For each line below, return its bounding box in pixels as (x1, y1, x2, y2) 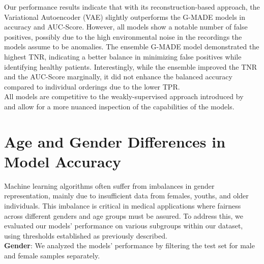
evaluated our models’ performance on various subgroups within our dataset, (4, 220, 243, 231)
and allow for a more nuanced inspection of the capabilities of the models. (4, 101, 234, 111)
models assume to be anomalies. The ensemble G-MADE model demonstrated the (4, 41, 259, 52)
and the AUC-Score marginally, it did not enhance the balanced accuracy (4, 71, 232, 82)
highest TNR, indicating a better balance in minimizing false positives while (4, 51, 242, 62)
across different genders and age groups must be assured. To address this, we (4, 210, 243, 221)
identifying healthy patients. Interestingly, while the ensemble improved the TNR (4, 61, 257, 72)
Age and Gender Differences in (4, 131, 226, 152)
